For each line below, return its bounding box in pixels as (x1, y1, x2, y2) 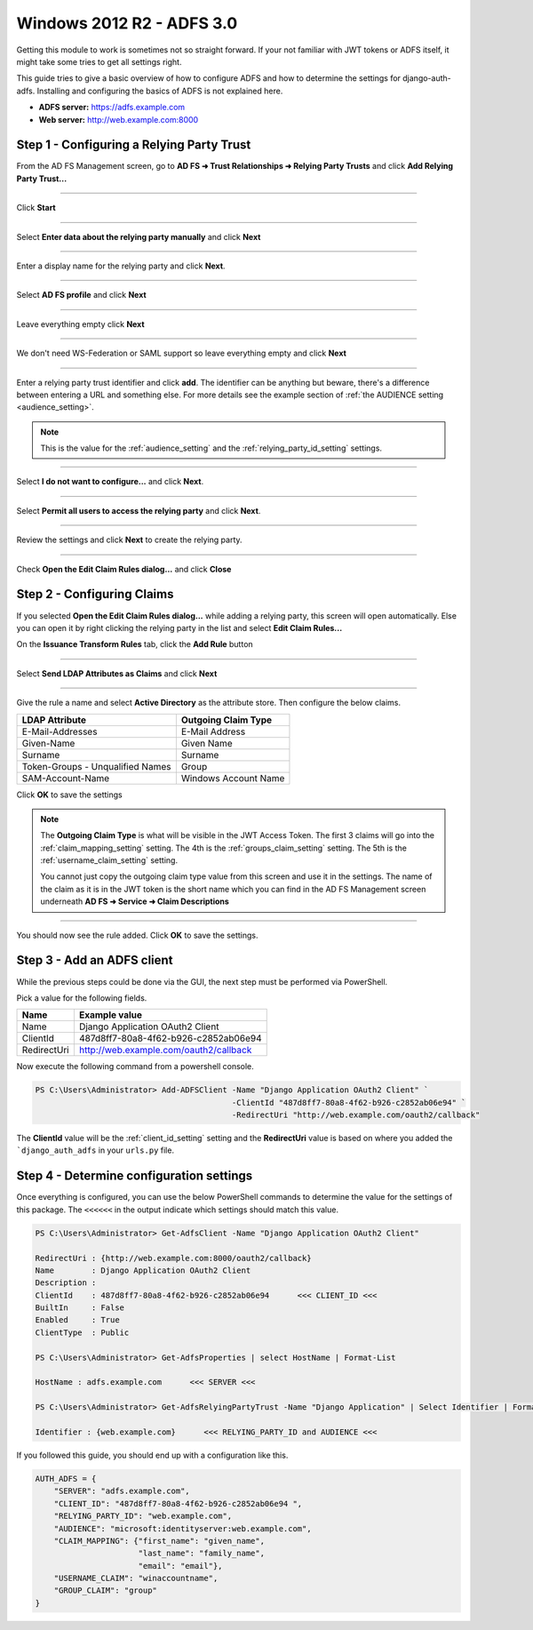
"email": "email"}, (138, 1561, 223, 1570)
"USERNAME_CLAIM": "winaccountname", (53, 1573, 219, 1584)
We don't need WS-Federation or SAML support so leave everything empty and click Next (16, 348, 346, 359)
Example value (78, 1009, 142, 1021)
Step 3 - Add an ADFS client (16, 953, 173, 968)
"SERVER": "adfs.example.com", (53, 1486, 190, 1497)
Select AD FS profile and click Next (16, 290, 147, 300)
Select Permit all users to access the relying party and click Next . (16, 505, 261, 515)
